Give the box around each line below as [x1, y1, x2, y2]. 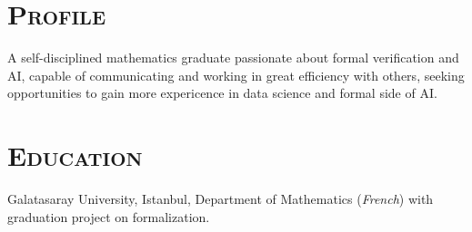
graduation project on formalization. [7, 207, 210, 226]
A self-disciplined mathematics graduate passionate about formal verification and [7, 48, 459, 67]
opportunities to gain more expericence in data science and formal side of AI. [7, 83, 437, 102]
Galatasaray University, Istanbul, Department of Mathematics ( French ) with [7, 189, 434, 208]
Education [7, 137, 143, 174]
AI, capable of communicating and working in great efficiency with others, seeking [7, 65, 465, 84]
